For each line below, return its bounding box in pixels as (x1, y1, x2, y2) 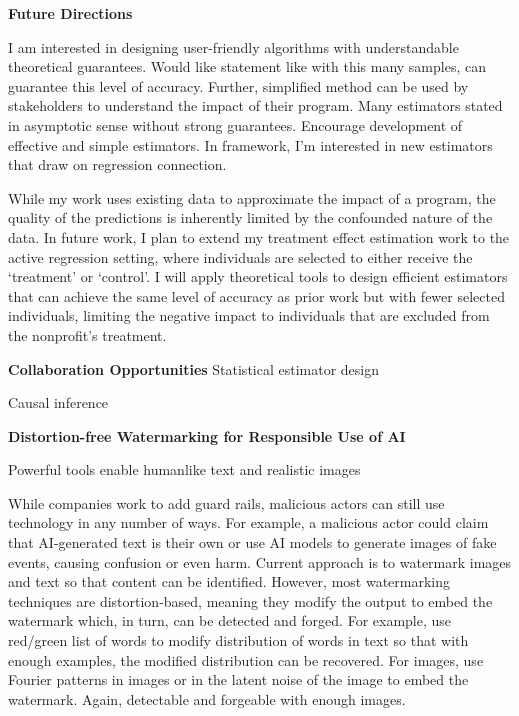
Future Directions (8, 3, 133, 23)
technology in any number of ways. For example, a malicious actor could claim (8, 512, 489, 533)
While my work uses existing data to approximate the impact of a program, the (8, 187, 496, 208)
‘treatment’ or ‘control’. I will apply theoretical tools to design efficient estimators (8, 266, 508, 287)
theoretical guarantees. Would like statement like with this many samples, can (8, 56, 486, 77)
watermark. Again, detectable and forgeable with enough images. (8, 688, 406, 709)
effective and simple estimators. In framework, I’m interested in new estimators (8, 134, 493, 155)
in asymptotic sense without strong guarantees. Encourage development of (8, 114, 463, 135)
